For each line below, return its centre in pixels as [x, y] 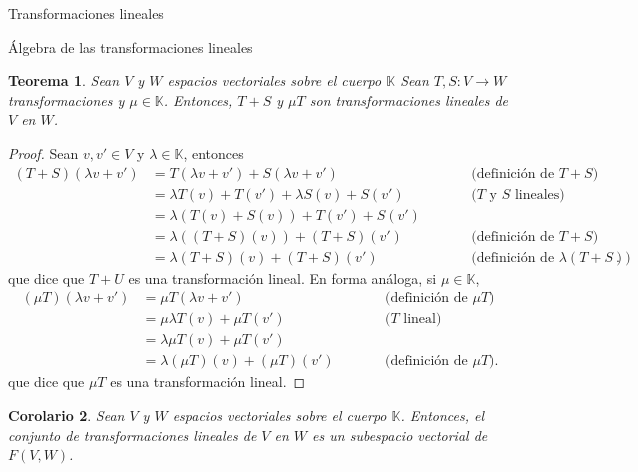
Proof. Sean [43, 152]
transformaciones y [66, 99]
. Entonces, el [442, 415]
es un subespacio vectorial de [400, 434]
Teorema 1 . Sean [64, 80]
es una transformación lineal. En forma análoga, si [282, 277]
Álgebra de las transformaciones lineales [130, 46]
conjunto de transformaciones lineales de [132, 434]
